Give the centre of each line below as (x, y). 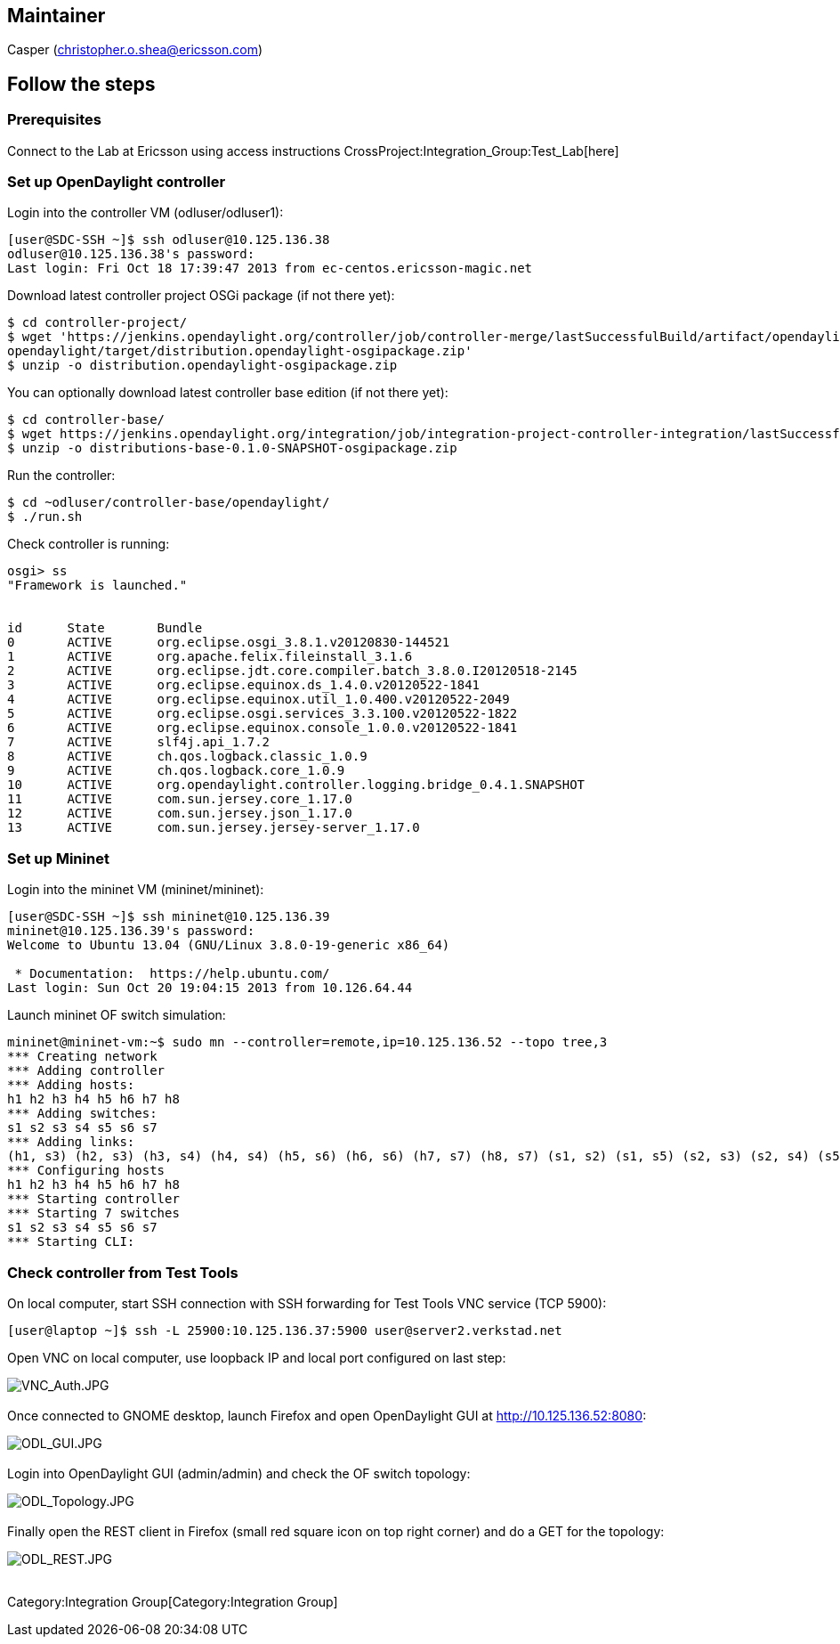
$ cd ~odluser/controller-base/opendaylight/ (169, 503)
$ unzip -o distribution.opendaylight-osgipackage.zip (202, 366)
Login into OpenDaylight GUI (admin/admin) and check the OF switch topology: (239, 1473)
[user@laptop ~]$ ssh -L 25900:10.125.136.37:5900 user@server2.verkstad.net (285, 1330)
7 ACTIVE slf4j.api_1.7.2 (139, 742)
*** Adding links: (71, 1142)
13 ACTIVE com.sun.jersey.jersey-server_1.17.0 (214, 828)
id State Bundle (105, 628)
